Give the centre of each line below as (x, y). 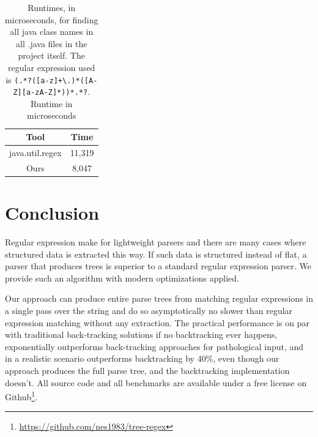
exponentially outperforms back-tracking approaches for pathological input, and (154, 346)
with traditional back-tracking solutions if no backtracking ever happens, (141, 334)
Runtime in (51, 103)
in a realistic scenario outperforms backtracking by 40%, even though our (142, 358)
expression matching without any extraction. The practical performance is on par (157, 322)
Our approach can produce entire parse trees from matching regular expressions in (159, 298)
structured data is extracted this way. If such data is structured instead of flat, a (156, 254)
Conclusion (52, 213)
